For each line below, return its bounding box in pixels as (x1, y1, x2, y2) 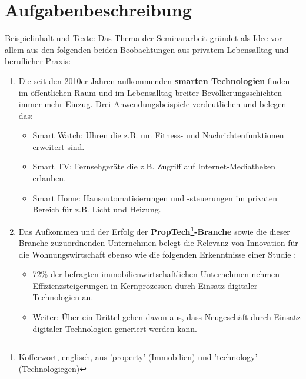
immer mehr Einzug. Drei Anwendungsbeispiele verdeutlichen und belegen (18, 98, 287, 110)
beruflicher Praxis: (5, 55, 71, 67)
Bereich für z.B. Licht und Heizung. (32, 203, 161, 215)
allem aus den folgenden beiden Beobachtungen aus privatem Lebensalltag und (5, 43, 289, 55)
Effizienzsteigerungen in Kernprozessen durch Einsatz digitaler (32, 279, 258, 291)
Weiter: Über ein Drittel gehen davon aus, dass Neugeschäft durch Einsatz (32, 311, 301, 323)
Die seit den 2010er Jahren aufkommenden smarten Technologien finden (18, 74, 290, 87)
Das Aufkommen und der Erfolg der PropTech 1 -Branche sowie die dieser (18, 223, 290, 237)
